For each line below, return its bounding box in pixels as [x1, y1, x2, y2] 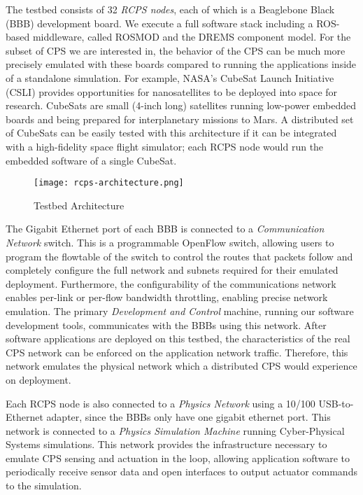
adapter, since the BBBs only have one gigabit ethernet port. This [46, 410, 331, 424]
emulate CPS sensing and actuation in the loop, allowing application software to [6, 450, 350, 465]
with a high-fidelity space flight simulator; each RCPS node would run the [6, 139, 324, 153]
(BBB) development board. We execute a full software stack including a [6, 15, 313, 30]
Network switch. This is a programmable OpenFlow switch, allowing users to [6, 235, 334, 249]
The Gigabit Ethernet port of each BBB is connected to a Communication [6, 221, 325, 236]
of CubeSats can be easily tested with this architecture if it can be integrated [6, 125, 337, 140]
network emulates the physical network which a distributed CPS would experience [6, 358, 357, 373]
